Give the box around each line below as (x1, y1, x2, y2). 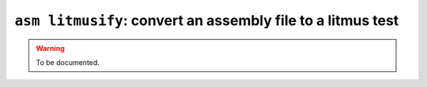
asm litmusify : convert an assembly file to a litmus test (14, 12, 399, 29)
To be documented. (36, 57, 100, 67)
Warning (36, 43, 65, 53)
